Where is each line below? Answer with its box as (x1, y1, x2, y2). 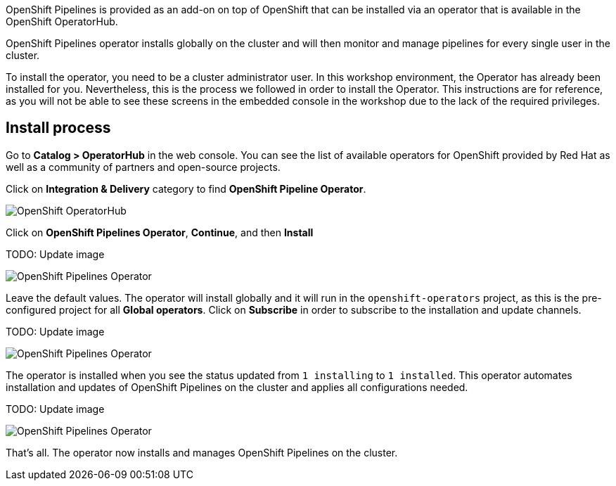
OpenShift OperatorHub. (6, 15, 118, 27)
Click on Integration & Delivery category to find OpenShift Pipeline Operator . (6, 182, 366, 195)
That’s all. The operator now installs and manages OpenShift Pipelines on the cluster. (6, 446, 398, 459)
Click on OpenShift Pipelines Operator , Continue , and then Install (6, 226, 314, 238)
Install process (6, 119, 111, 137)
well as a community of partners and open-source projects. (6, 160, 281, 173)
